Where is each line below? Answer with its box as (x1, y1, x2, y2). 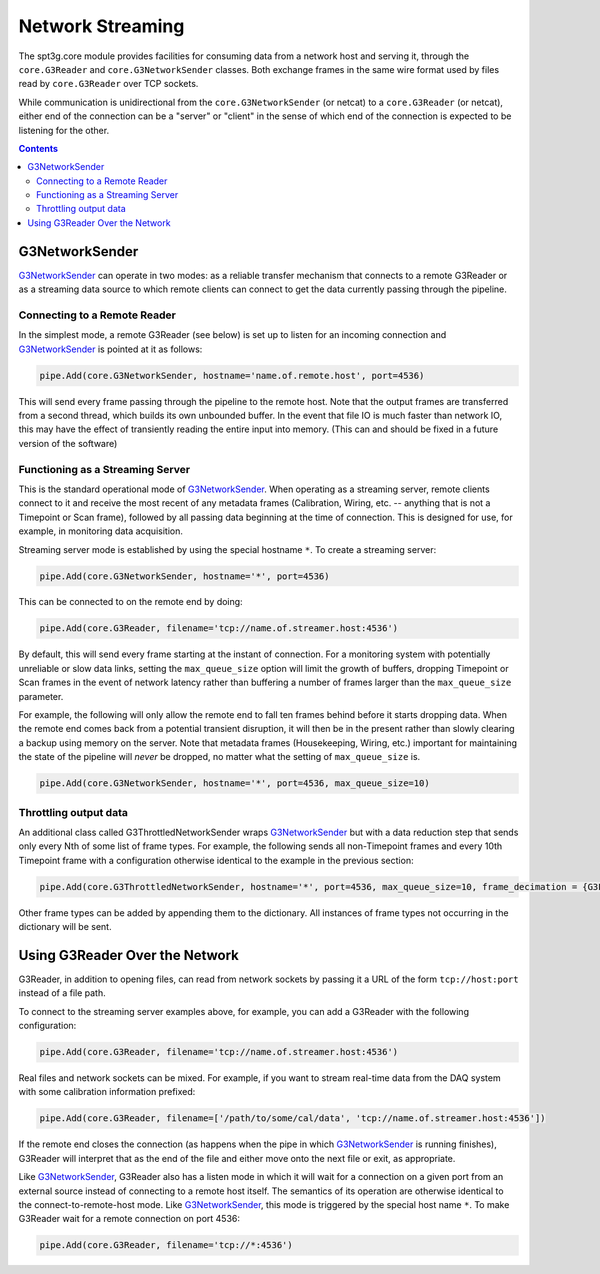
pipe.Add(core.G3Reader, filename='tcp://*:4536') (39, 1240, 294, 1251)
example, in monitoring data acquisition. (18, 525, 184, 537)
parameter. (18, 690, 64, 702)
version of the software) (18, 437, 118, 449)
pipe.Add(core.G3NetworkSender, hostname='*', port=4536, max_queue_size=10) (39, 778, 430, 789)
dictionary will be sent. (18, 921, 112, 933)
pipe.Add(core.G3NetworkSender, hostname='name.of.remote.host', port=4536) (39, 370, 425, 381)
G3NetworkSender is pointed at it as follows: (18, 343, 203, 355)
